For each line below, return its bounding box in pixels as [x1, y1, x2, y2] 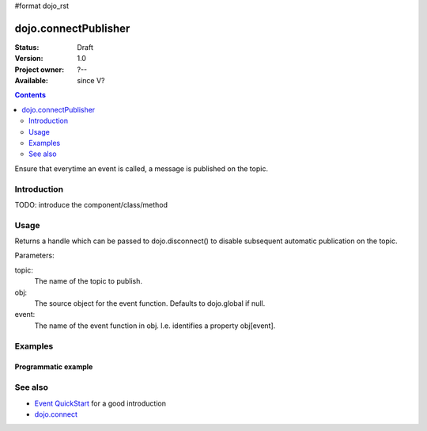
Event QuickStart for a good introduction [34, 399, 166, 408]
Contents [14, 90, 47, 100]
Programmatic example [14, 362, 93, 372]
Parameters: [14, 250, 55, 261]
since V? [77, 76, 105, 86]
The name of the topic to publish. [34, 277, 142, 286]
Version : [14, 54, 43, 63]
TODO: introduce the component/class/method [14, 200, 168, 209]
